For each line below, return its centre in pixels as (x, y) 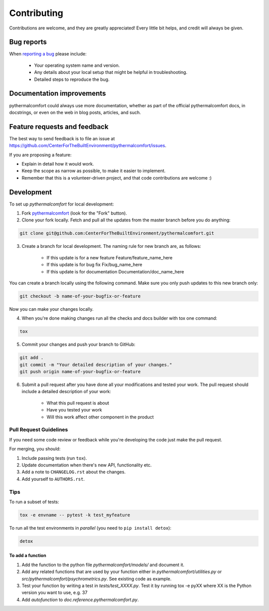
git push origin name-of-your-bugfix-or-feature (80, 372)
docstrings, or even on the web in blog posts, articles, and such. (75, 112)
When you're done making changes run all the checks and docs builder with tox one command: (120, 318)
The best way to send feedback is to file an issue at (62, 138)
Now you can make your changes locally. (51, 309)
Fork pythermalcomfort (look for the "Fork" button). (74, 213)
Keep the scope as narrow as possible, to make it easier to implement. (94, 171)
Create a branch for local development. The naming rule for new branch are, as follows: (111, 246)
